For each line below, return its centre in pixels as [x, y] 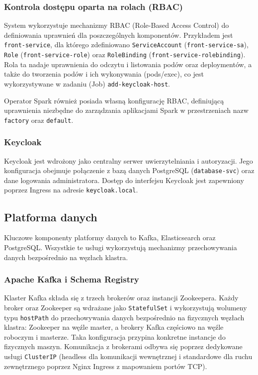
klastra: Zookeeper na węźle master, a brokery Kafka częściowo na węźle [114, 327]
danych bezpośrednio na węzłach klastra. [66, 257]
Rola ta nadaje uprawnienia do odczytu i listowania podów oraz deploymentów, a [128, 64]
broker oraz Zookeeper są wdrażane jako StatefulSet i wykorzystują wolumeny [126, 307]
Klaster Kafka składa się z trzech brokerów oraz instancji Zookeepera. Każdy [121, 298]
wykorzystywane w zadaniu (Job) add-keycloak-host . [87, 83]
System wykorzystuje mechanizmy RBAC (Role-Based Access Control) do [117, 25]
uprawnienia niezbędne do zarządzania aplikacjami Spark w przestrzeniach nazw [126, 110]
